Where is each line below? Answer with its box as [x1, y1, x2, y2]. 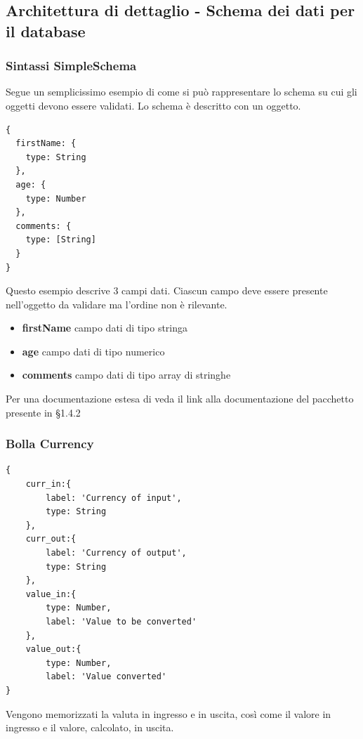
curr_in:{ [25, 479, 72, 490]
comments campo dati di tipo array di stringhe [22, 367, 231, 382]
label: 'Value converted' [46, 672, 167, 682]
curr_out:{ [25, 534, 77, 544]
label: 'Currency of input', [46, 492, 182, 503]
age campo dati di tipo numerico [22, 344, 165, 358]
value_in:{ [25, 589, 77, 599]
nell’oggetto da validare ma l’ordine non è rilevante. [6, 296, 227, 311]
